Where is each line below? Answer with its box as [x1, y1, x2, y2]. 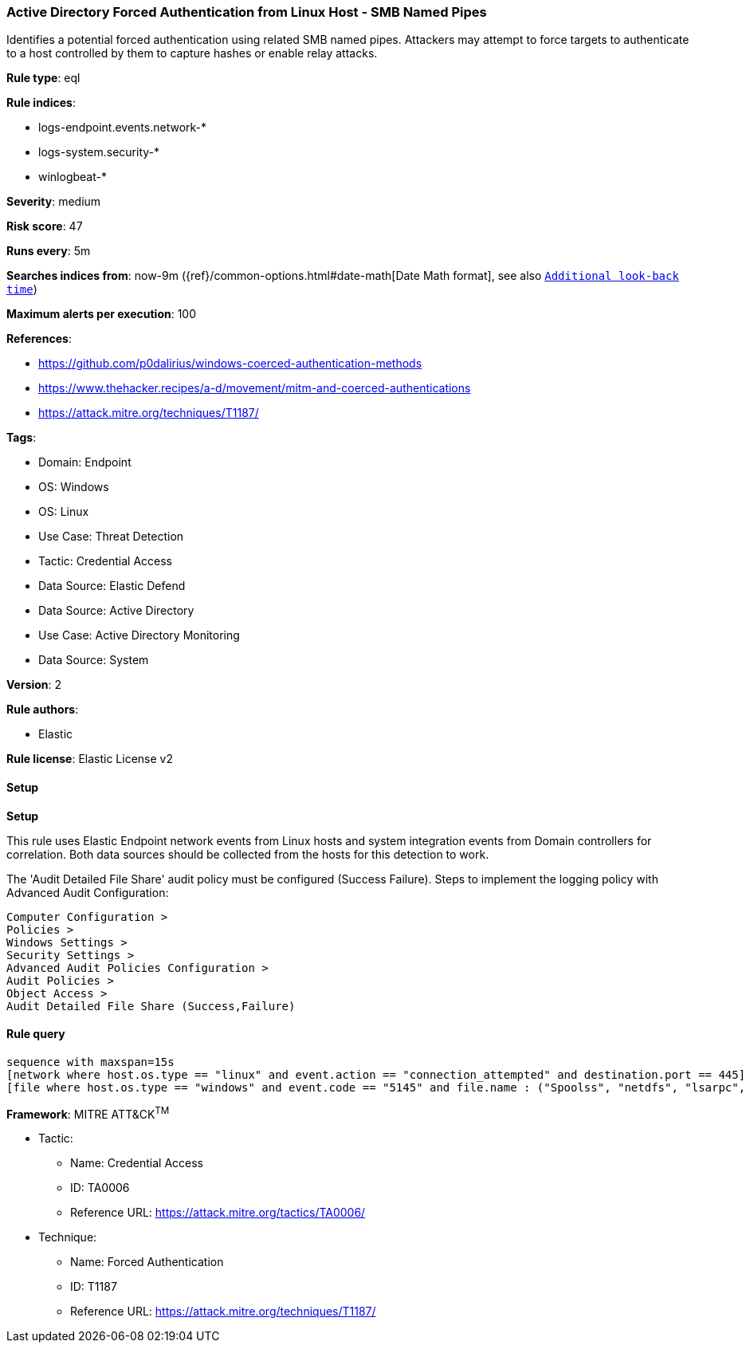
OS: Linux [38, 505, 89, 519]
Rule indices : [6, 96, 76, 110]
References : [6, 332, 72, 346]
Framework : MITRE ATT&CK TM [6, 1104, 170, 1121]
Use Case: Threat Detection [38, 529, 184, 544]
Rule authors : [6, 702, 79, 717]
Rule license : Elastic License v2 [6, 752, 173, 766]
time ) [6, 282, 37, 297]
